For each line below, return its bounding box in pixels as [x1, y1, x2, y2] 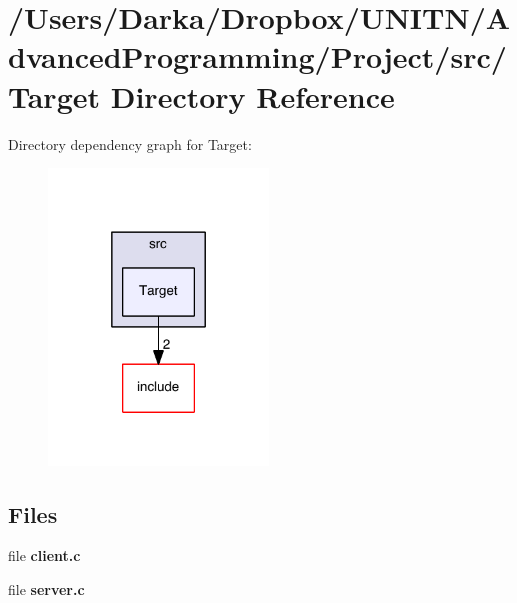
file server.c [8, 578, 85, 599]
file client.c [8, 545, 81, 566]
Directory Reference [110, 75, 395, 116]
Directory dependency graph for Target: [8, 133, 252, 154]
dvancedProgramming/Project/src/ [8, 36, 507, 77]
